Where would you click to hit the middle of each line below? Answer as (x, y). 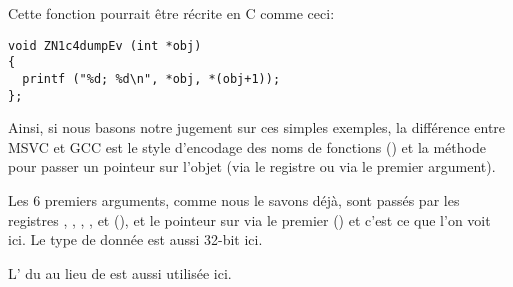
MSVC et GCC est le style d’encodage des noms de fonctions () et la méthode (247, 146)
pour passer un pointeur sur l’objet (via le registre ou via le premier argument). (252, 166)
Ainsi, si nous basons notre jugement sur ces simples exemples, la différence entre (257, 127)
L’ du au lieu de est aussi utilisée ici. (120, 272)
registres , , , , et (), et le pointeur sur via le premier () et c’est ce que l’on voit (249, 219)
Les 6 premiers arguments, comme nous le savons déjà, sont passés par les (234, 200)
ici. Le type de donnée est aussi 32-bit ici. (135, 239)
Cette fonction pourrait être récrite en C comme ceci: (171, 13)
